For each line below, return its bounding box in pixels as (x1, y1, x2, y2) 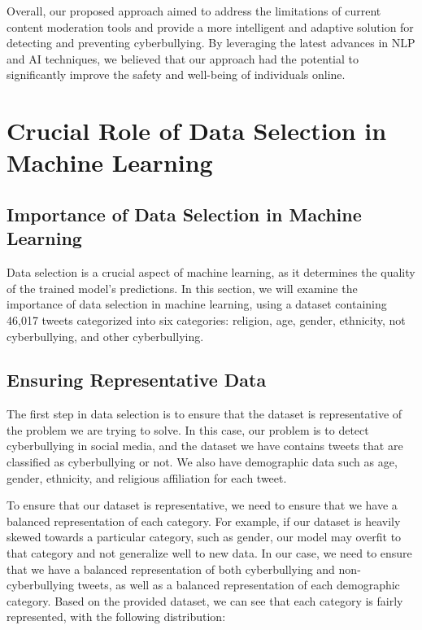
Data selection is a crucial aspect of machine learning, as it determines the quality (7, 264, 415, 281)
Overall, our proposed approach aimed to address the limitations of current (7, 2, 381, 19)
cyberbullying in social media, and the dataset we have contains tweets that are (7, 437, 403, 454)
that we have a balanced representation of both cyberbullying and (7, 560, 335, 577)
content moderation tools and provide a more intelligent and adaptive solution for (7, 18, 414, 35)
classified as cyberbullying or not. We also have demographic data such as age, (7, 453, 398, 470)
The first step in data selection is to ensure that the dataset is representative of (7, 405, 402, 422)
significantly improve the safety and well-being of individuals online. (7, 66, 346, 83)
